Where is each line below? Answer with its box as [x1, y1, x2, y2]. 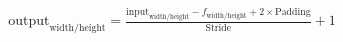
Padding [275, 7, 311, 18]
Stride [205, 22, 232, 33]
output [8, 14, 50, 29]
